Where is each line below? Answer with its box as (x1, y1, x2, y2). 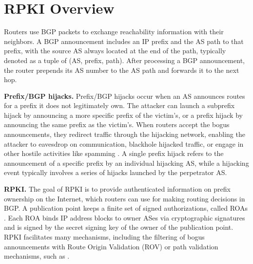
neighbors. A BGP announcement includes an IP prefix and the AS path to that (4, 36, 244, 46)
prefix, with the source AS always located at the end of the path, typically (4, 45, 226, 56)
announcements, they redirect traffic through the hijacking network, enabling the (4, 129, 245, 139)
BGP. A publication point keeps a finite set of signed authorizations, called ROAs (4, 203, 248, 213)
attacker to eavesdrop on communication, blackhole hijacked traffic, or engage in (4, 138, 244, 149)
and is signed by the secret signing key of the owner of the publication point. (4, 222, 234, 232)
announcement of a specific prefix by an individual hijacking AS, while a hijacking (4, 157, 249, 168)
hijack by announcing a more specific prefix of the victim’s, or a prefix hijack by (4, 110, 243, 120)
